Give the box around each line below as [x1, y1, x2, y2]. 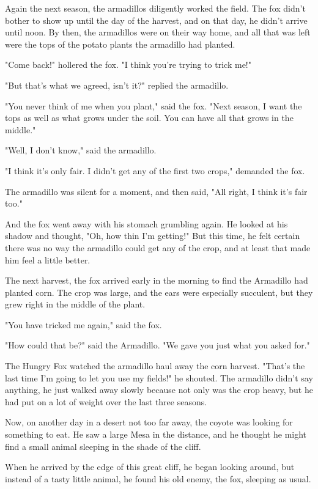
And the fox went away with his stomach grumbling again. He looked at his [5, 217, 288, 230]
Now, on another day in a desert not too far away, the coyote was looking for [5, 416, 293, 428]
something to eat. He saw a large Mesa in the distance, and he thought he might [5, 428, 307, 441]
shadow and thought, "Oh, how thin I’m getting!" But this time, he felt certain [5, 229, 300, 242]
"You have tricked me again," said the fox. [5, 318, 162, 331]
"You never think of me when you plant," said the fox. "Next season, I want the [5, 99, 302, 112]
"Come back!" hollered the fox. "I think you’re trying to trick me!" [5, 58, 251, 71]
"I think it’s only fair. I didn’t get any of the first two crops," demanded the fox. [5, 164, 305, 177]
